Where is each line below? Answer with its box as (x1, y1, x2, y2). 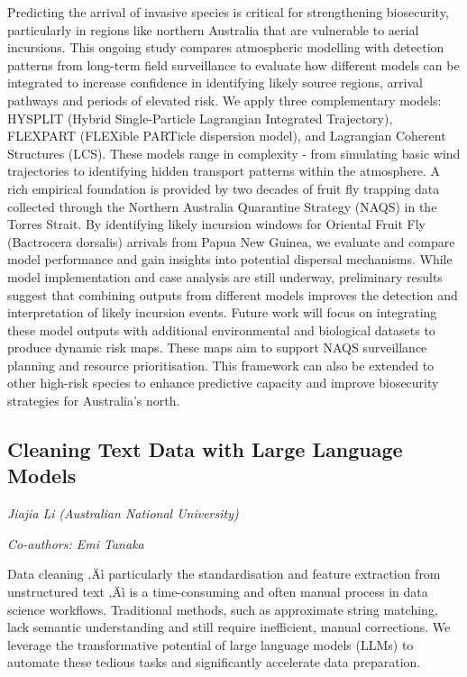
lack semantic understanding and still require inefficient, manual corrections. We (7, 618, 451, 636)
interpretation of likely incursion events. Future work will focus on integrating (7, 303, 437, 322)
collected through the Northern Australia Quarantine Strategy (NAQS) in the (7, 197, 437, 215)
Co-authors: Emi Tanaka (7, 534, 144, 553)
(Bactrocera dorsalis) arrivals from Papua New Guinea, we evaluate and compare (7, 232, 455, 251)
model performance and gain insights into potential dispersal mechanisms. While (7, 250, 453, 269)
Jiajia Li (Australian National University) (7, 504, 239, 523)
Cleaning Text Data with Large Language (7, 435, 403, 463)
